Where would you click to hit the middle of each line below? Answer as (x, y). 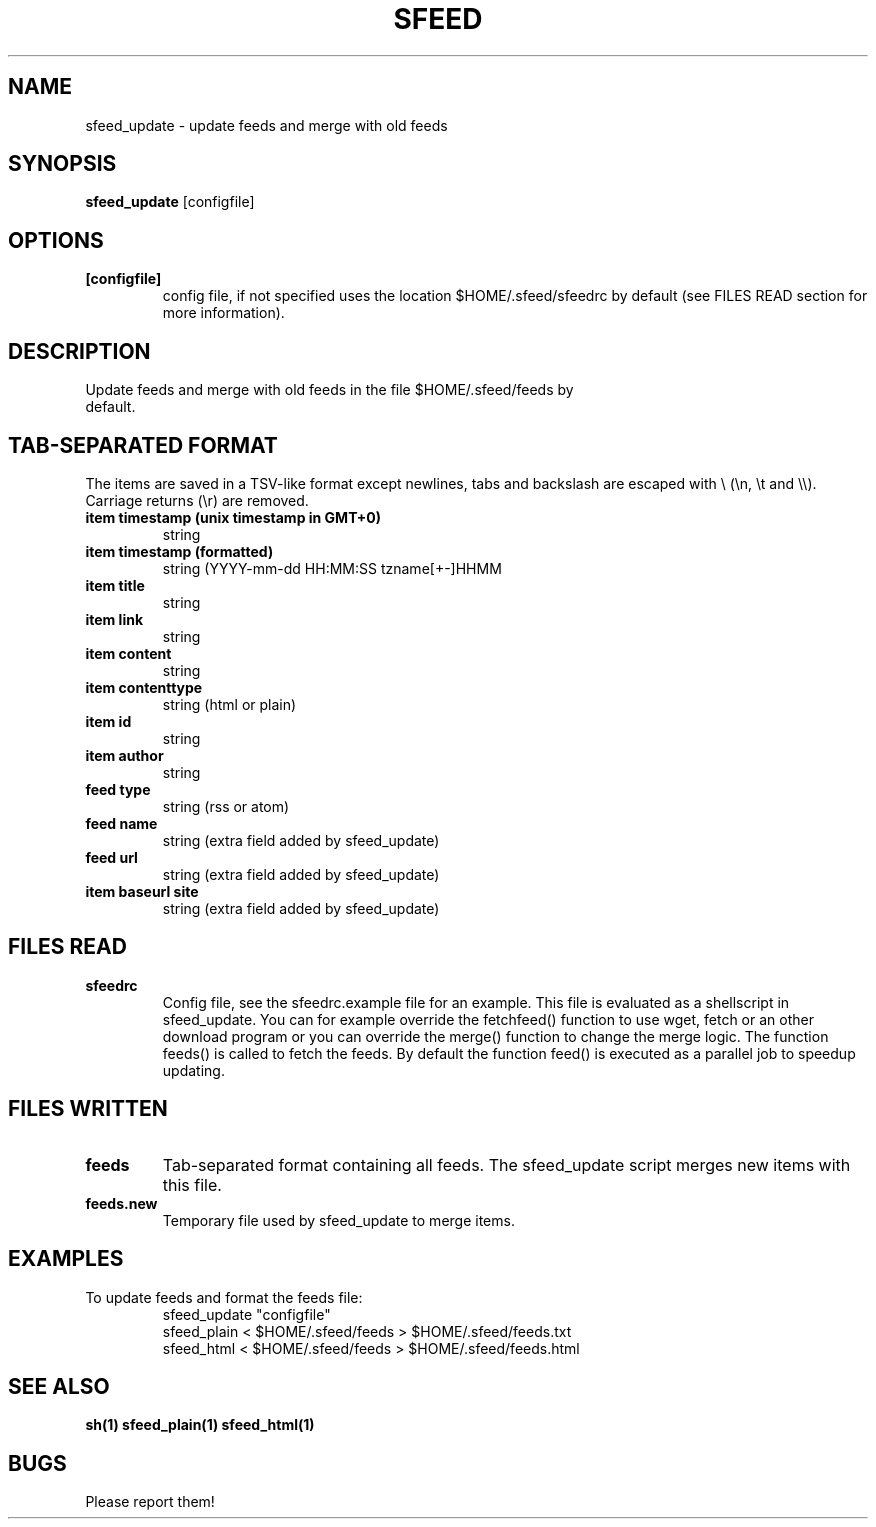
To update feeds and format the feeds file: (224, 1297)
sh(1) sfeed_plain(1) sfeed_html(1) (200, 1425)
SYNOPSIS (62, 164)
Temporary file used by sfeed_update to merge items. (338, 1220)
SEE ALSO (59, 1386)
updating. (193, 1070)
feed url (111, 857)
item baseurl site (142, 891)
